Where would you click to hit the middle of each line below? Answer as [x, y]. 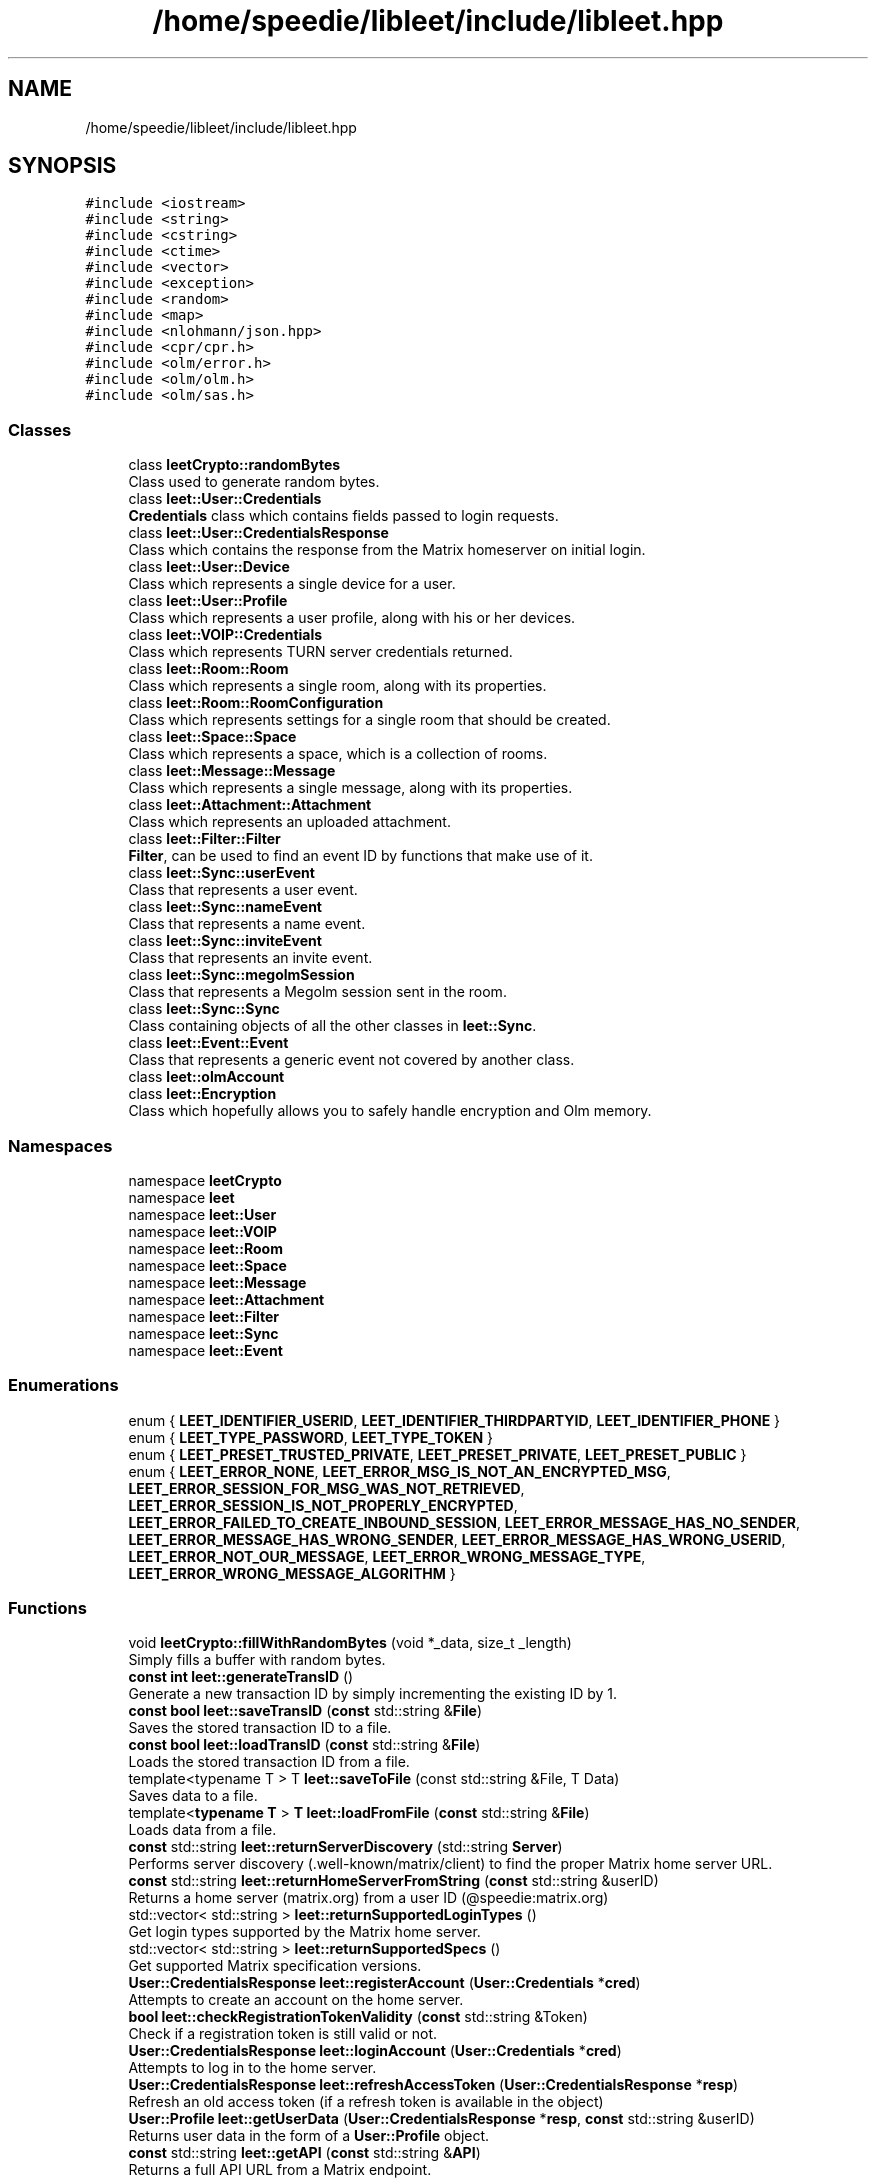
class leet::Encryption [202, 1094]
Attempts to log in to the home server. [252, 2068]
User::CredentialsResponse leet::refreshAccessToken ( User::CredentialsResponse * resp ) [433, 2085]
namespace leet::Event [205, 1350]
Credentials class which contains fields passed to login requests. [343, 516]
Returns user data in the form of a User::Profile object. [309, 2136]
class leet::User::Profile [208, 601]
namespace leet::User [202, 1214]
